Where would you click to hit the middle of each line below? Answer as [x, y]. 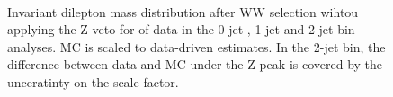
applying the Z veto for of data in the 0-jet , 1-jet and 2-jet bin [181, 29]
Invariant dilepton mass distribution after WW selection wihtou [183, 11]
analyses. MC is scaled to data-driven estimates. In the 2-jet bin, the [196, 46]
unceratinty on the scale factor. [93, 81]
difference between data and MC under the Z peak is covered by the [195, 64]
